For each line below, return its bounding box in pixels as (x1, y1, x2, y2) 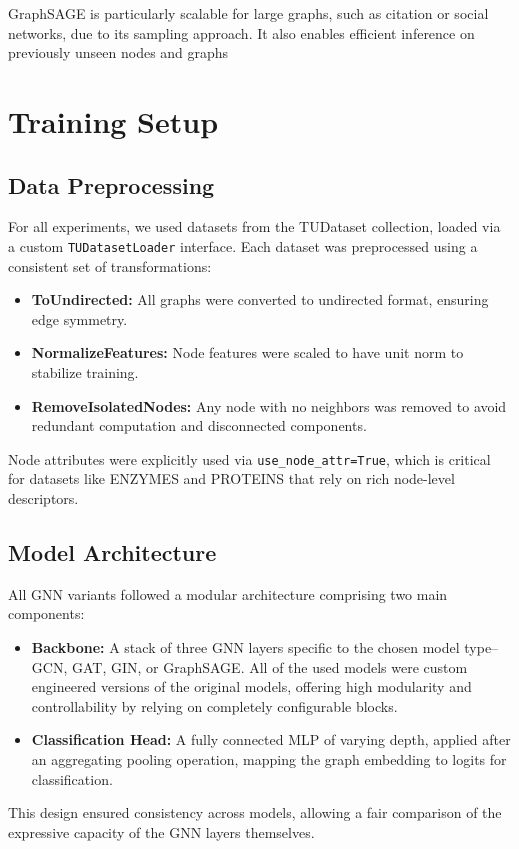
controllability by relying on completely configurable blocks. (31, 695, 398, 716)
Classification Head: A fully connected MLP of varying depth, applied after (31, 729, 511, 750)
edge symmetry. (31, 308, 128, 329)
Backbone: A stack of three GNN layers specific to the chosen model (31, 637, 460, 657)
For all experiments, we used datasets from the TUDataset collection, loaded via (8, 216, 501, 237)
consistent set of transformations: (8, 255, 212, 276)
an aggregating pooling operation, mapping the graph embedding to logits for (31, 748, 507, 769)
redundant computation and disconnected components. (31, 415, 367, 436)
